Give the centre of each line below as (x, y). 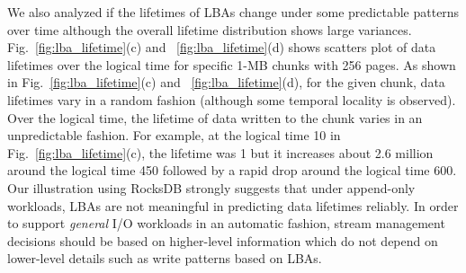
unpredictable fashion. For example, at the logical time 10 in (174, 135)
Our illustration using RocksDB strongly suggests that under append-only (211, 187)
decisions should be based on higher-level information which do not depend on (223, 240)
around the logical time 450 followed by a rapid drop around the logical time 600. (232, 170)
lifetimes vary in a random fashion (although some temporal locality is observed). (232, 99)
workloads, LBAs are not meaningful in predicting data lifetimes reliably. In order (233, 205)
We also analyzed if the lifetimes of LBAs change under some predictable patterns (233, 12)
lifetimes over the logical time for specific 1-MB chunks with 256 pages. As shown (232, 64)
